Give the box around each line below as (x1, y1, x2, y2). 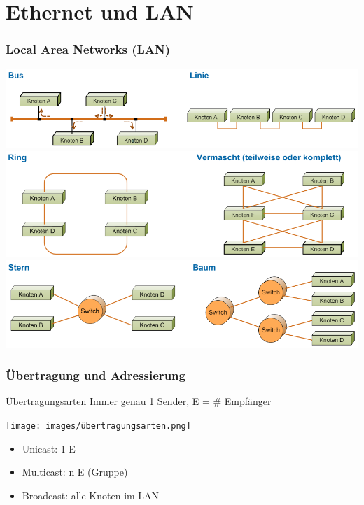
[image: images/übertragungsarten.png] (6, 420, 191, 431)
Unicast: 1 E (22, 441, 76, 455)
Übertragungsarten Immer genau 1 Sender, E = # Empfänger (6, 394, 272, 408)
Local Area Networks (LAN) (6, 41, 171, 58)
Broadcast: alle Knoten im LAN (22, 488, 160, 502)
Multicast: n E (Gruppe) (22, 464, 128, 479)
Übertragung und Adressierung (6, 367, 185, 383)
